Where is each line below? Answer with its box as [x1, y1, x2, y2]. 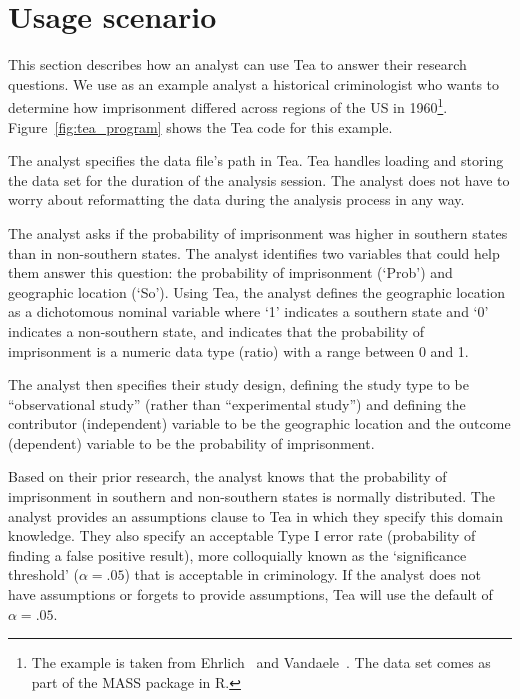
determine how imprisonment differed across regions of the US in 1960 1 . [8, 94, 448, 117]
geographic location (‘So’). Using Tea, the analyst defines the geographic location [8, 281, 505, 302]
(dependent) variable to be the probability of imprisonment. [8, 432, 375, 453]
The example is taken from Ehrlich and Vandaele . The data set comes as [31, 652, 491, 673]
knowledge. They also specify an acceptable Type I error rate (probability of [8, 525, 476, 546]
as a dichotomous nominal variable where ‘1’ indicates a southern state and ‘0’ [8, 301, 489, 322]
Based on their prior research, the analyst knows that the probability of [8, 466, 447, 487]
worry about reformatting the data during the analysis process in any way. [8, 189, 465, 210]
